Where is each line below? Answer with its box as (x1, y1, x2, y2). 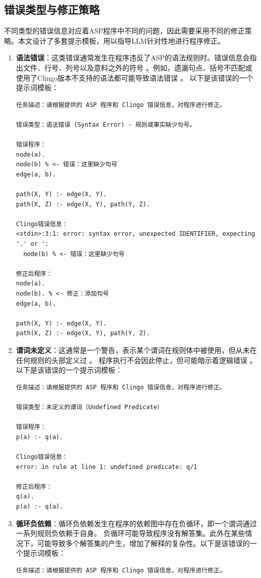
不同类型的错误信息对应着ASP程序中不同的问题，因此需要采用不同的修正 (4, 25, 245, 36)
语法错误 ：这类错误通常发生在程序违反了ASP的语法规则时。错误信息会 (16, 52, 250, 63)
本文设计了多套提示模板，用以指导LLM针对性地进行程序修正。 (18, 35, 225, 46)
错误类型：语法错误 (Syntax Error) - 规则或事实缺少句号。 (16, 121, 196, 128)
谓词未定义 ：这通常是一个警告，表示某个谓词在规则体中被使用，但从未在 (16, 345, 257, 355)
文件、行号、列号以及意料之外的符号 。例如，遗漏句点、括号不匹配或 (23, 62, 252, 73)
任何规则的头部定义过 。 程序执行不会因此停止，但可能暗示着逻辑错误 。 (16, 354, 257, 365)
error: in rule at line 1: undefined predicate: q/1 (16, 463, 197, 471)
